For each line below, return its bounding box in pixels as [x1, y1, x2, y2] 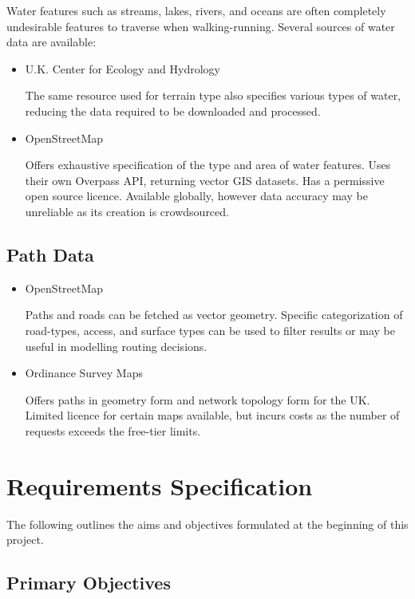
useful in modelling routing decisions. [25, 337, 207, 354]
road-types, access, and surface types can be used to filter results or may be [25, 321, 395, 338]
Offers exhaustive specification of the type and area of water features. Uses [25, 156, 391, 173]
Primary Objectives [6, 570, 171, 595]
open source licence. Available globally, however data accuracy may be [25, 187, 368, 204]
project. [6, 531, 44, 548]
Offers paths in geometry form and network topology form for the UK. [25, 391, 370, 408]
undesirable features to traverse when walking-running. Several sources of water [6, 18, 395, 34]
